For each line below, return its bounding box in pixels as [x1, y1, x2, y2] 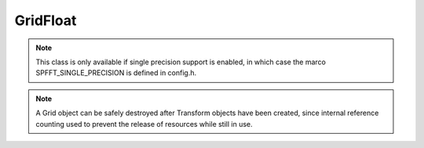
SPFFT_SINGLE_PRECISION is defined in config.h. [35, 68, 197, 78]
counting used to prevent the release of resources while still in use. [35, 119, 253, 128]
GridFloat [14, 12, 77, 29]
